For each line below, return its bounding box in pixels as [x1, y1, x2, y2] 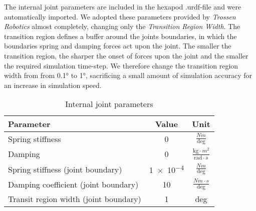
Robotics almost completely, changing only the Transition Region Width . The [4, 21, 240, 31]
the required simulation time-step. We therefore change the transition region [4, 60, 238, 70]
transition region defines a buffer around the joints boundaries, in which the [4, 30, 237, 41]
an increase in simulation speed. [4, 79, 102, 90]
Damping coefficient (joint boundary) [8, 178, 139, 190]
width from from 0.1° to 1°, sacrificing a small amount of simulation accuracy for [4, 70, 252, 80]
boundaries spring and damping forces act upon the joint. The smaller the [4, 40, 231, 51]
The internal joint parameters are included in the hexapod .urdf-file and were [4, 1, 241, 11]
